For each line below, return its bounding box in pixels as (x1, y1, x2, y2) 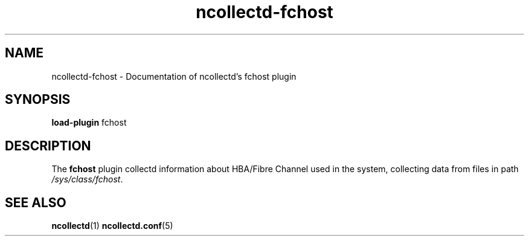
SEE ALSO (5, 194, 66, 210)
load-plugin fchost (51, 117, 127, 128)
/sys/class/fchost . (51, 174, 123, 185)
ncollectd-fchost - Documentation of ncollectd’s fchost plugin (51, 71, 297, 82)
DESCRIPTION (5, 138, 91, 153)
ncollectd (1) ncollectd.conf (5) (51, 220, 173, 231)
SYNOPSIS (5, 92, 71, 108)
